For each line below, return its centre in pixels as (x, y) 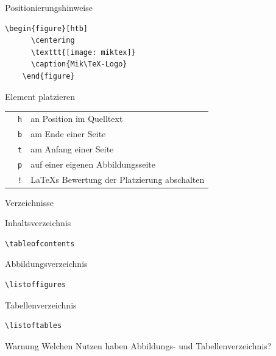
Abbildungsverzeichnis (46, 264)
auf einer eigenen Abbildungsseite (93, 164)
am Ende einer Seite (68, 133)
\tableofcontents (40, 244)
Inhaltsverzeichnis (38, 223)
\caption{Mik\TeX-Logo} (79, 64)
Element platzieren (40, 96)
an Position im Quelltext (77, 118)
